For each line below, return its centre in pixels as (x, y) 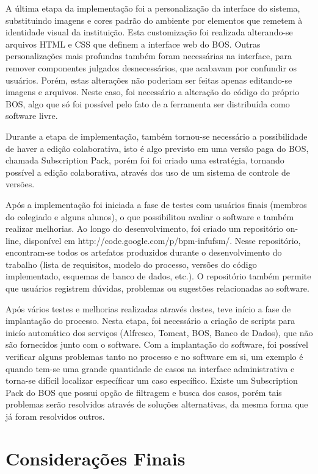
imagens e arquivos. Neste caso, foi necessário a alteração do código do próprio (153, 92)
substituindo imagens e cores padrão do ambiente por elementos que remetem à (154, 20)
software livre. (32, 116)
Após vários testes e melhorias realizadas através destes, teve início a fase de (148, 308)
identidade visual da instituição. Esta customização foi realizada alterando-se (149, 32)
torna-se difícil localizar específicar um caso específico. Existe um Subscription (152, 380)
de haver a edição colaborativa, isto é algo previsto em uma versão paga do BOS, (157, 148)
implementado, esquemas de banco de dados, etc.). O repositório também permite (158, 276)
